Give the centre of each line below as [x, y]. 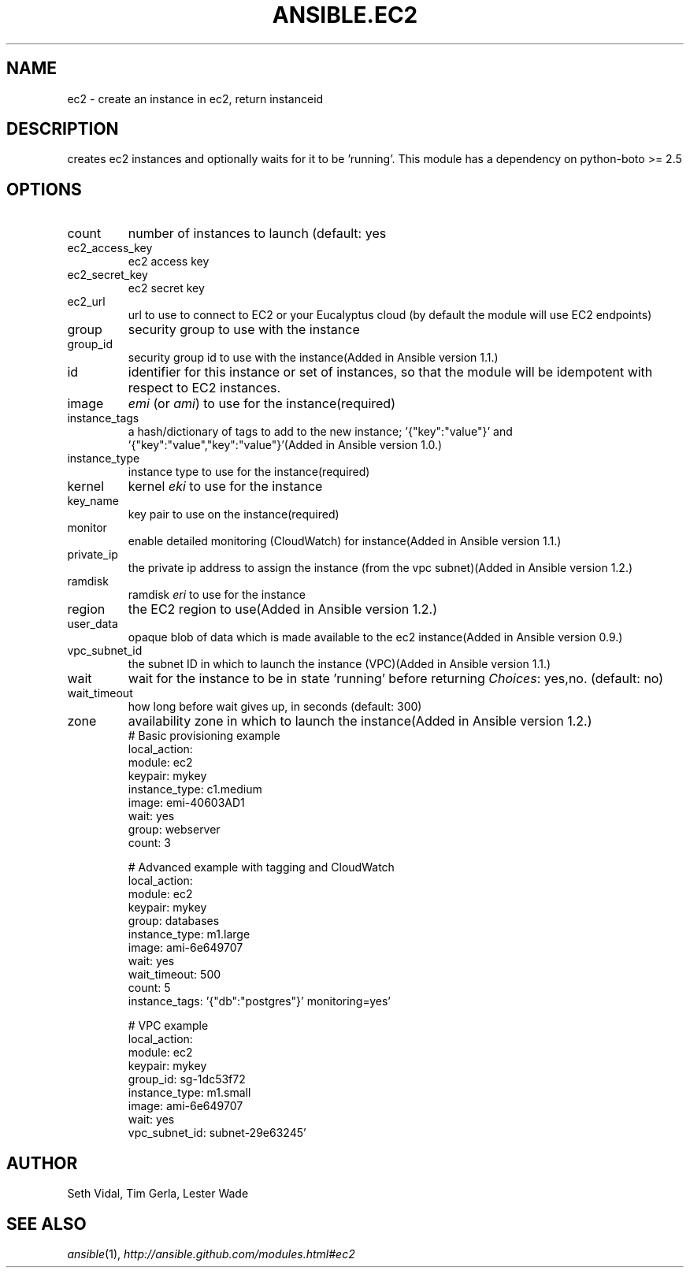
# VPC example [168, 1026]
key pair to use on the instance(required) [234, 514]
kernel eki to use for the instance [225, 487]
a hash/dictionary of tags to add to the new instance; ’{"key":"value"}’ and [320, 432]
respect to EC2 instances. [204, 388]
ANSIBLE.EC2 [345, 15]
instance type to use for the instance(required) [249, 472]
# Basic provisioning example [204, 736]
